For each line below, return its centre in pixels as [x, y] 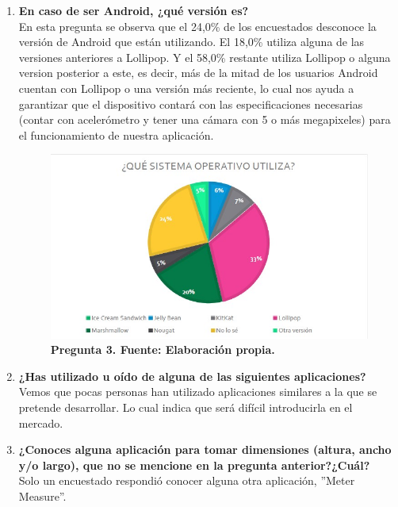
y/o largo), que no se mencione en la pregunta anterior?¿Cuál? [194, 465]
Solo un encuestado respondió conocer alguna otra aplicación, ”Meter [187, 480]
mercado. [41, 422]
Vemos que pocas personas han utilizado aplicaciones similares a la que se [198, 392]
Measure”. [42, 495]
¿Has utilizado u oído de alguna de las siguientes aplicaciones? [192, 376]
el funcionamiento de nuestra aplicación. [116, 134]
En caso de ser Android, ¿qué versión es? [134, 10]
